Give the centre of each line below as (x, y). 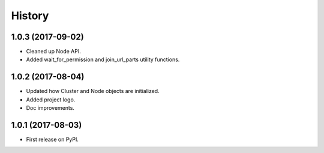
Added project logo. (51, 100)
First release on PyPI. (52, 139)
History (30, 16)
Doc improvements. (50, 108)
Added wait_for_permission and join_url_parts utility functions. (103, 59)
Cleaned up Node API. (53, 52)
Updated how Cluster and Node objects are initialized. (93, 91)
